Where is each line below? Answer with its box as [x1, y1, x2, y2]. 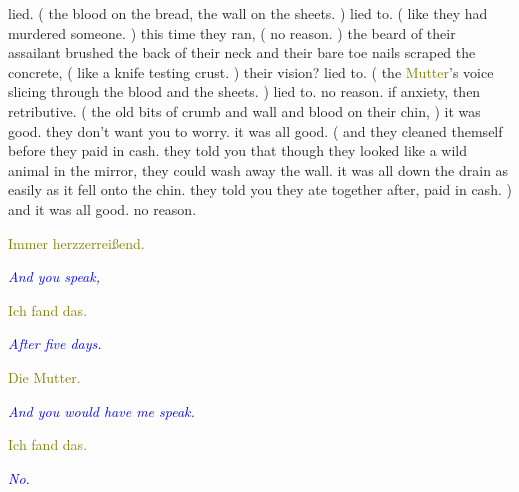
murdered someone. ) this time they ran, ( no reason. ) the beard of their [8, 22, 456, 43]
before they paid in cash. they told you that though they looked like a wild [8, 140, 468, 161]
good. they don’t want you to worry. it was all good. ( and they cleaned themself [8, 120, 503, 141]
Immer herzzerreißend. [8, 232, 145, 253]
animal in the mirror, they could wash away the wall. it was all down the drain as [8, 159, 509, 180]
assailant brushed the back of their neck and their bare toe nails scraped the [8, 42, 476, 63]
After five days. [8, 333, 102, 354]
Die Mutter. [8, 366, 81, 387]
